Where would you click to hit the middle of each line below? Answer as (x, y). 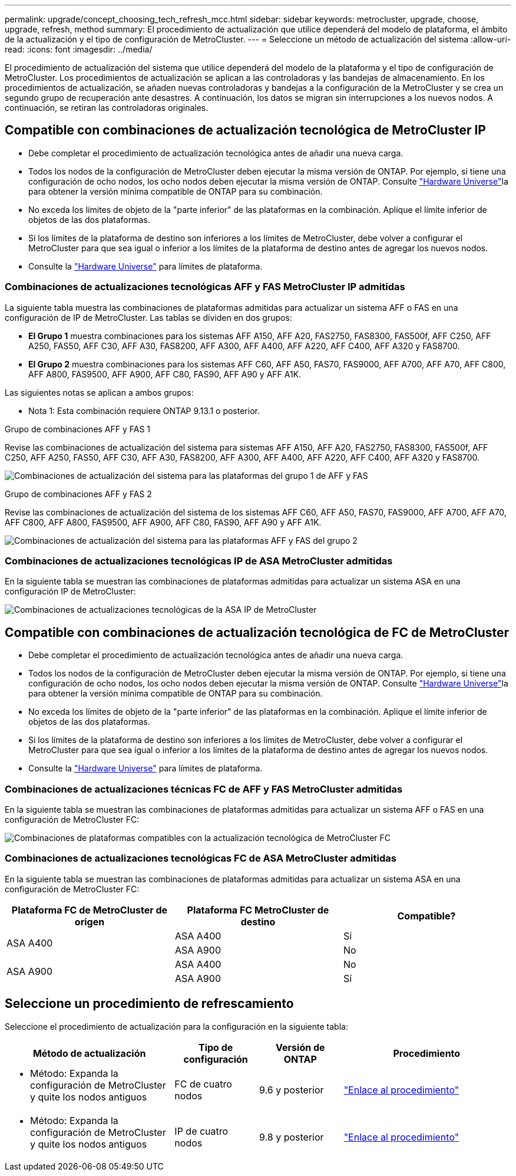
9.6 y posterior (291, 1090)
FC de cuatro (203, 1084)
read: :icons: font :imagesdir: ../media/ (79, 49)
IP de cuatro (201, 1131)
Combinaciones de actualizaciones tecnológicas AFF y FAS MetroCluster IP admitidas (205, 287)
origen (90, 922)
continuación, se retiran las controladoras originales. (107, 108)
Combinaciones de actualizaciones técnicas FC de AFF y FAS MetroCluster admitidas (204, 789)
